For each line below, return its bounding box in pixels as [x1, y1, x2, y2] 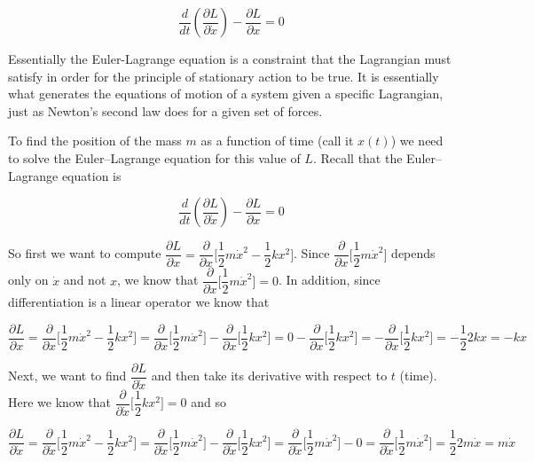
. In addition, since [278, 270, 381, 289]
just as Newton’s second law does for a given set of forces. [8, 101, 323, 120]
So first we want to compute [8, 244, 161, 262]
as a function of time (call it [200, 131, 354, 150]
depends [391, 244, 436, 262]
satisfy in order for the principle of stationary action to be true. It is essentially [8, 67, 439, 85]
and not [63, 270, 106, 289]
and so [191, 393, 226, 411]
